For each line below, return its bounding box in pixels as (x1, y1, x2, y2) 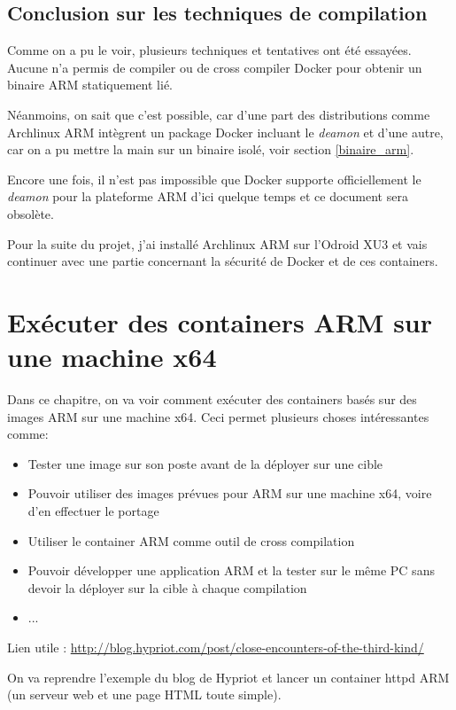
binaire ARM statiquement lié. (7, 75, 173, 94)
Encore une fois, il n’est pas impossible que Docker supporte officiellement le (7, 169, 421, 188)
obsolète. (7, 204, 54, 222)
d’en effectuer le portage (27, 502, 159, 520)
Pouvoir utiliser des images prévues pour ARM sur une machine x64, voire (27, 484, 432, 503)
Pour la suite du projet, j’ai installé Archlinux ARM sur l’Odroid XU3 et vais (7, 234, 428, 253)
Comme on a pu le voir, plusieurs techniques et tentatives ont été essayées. (7, 41, 412, 59)
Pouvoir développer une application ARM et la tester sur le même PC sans (27, 561, 435, 580)
